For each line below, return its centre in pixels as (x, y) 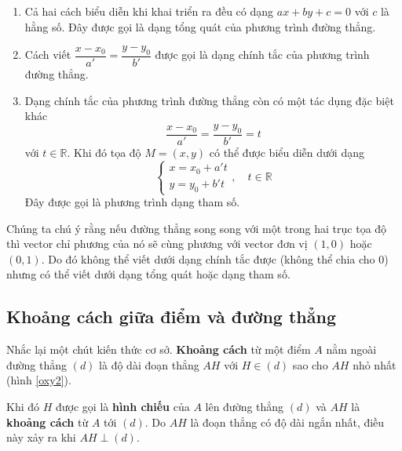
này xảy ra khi (41, 437)
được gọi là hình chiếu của (122, 406)
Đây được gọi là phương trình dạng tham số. (132, 202)
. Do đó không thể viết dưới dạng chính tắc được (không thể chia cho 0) (215, 258)
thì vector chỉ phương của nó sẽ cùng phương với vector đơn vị (157, 244)
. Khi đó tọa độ (104, 152)
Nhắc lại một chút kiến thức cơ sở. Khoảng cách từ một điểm (159, 349)
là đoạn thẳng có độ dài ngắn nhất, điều (287, 422)
